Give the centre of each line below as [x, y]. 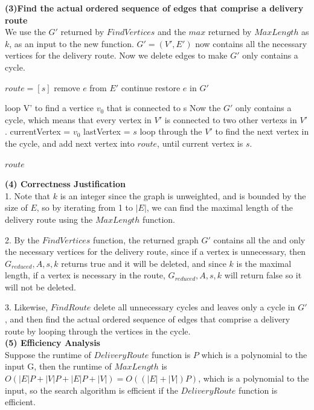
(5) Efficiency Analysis [53, 343]
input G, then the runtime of [58, 366]
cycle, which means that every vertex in [78, 119]
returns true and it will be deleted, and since [144, 263]
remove [67, 87]
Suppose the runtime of [48, 354]
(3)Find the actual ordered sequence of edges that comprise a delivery [154, 8]
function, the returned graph [146, 239]
